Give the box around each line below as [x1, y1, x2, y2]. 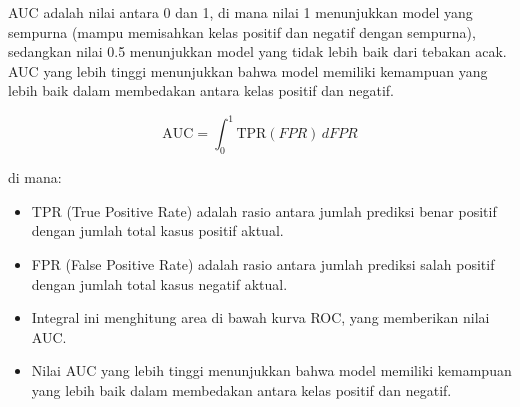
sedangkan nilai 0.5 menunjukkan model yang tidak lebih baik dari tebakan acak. [8, 41, 507, 62]
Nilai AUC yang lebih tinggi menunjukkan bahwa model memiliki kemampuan [31, 360, 512, 381]
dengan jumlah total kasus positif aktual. [31, 220, 284, 241]
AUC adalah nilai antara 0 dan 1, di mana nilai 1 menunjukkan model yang [8, 2, 473, 22]
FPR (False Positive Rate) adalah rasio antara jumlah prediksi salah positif [31, 254, 495, 275]
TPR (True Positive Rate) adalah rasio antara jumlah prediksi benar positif [31, 200, 497, 221]
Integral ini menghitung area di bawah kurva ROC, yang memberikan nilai [31, 307, 490, 328]
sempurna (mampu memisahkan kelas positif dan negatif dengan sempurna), [8, 21, 476, 42]
